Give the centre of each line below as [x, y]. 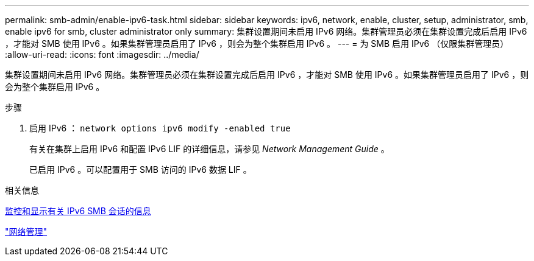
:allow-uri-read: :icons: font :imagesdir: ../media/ [102, 54]
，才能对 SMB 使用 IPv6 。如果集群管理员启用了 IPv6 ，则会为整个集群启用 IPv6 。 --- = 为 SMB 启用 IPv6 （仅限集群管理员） [257, 43]
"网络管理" [26, 231]
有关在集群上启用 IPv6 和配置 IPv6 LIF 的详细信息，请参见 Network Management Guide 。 [209, 149]
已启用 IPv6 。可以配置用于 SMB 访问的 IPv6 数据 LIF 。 [141, 169]
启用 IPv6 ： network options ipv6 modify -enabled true [160, 128]
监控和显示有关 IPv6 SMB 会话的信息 [78, 211]
